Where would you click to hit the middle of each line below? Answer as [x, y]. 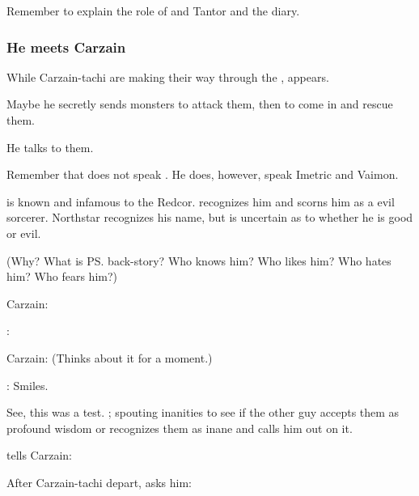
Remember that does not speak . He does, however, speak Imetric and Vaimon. [203, 174]
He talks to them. [50, 147]
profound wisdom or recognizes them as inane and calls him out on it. [180, 428]
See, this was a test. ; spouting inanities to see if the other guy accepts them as [203, 412]
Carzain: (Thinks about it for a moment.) [110, 357]
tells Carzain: [40, 455]
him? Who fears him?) [62, 276]
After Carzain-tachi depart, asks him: [99, 482]
